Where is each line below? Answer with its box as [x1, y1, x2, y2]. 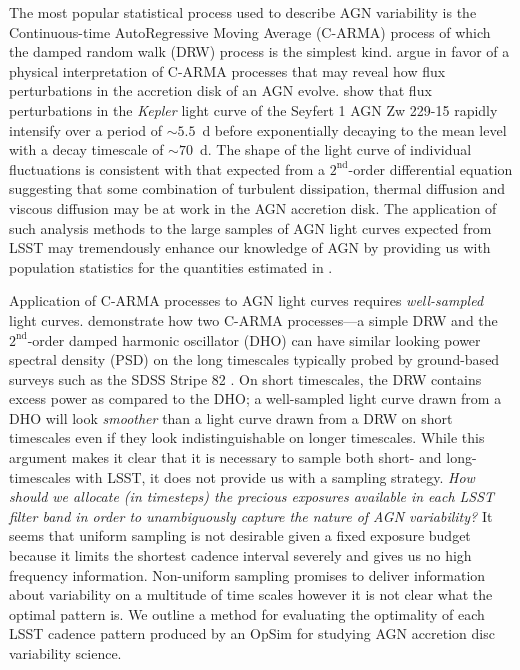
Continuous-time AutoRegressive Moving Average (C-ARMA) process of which [9, 21, 491, 42]
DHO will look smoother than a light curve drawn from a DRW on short [9, 407, 453, 428]
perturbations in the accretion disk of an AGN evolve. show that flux [9, 80, 432, 101]
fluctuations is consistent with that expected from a [9, 158, 326, 179]
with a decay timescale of [9, 139, 164, 160]
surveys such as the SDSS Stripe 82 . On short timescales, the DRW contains [9, 368, 482, 389]
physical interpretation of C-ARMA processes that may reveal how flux [9, 60, 446, 81]
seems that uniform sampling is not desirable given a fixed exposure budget [9, 525, 471, 546]
